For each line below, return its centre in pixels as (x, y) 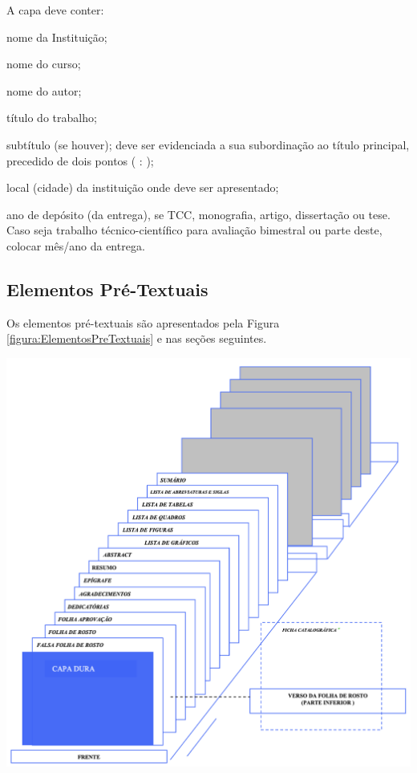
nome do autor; (44, 90)
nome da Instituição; (57, 37)
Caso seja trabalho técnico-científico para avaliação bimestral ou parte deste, (194, 230)
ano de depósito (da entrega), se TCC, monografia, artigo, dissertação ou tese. (198, 214)
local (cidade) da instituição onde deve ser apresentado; (143, 187)
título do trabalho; (52, 118)
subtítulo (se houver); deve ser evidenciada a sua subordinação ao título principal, (208, 144)
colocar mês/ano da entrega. (76, 245)
